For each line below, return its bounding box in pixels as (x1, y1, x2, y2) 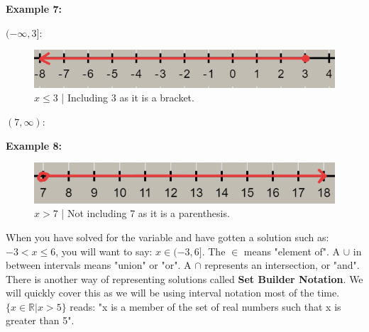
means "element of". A (243, 243, 341, 258)
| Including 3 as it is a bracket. (61, 90, 194, 105)
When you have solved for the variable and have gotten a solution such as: (6, 229, 329, 244)
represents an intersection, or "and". (204, 258, 360, 272)
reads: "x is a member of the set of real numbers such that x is (70, 299, 341, 314)
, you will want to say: (55, 243, 153, 258)
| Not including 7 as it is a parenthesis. (61, 206, 230, 221)
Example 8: (6, 138, 62, 153)
